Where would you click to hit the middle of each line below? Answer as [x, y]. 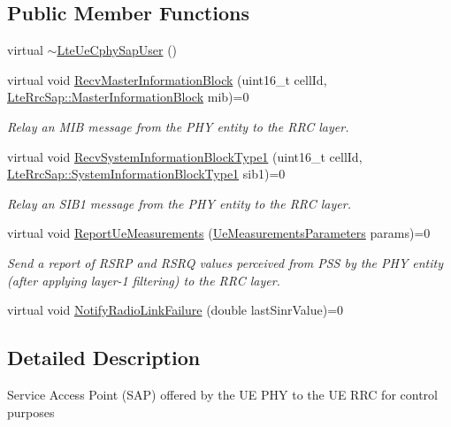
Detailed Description [104, 358]
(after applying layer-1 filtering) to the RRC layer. [144, 280]
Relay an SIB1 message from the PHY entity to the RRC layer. [179, 203]
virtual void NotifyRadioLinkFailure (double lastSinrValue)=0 [176, 310]
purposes [31, 412]
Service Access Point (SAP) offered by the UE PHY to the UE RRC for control [222, 394]
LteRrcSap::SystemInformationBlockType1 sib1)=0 [146, 174]
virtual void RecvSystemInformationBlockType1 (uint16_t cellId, [185, 156]
